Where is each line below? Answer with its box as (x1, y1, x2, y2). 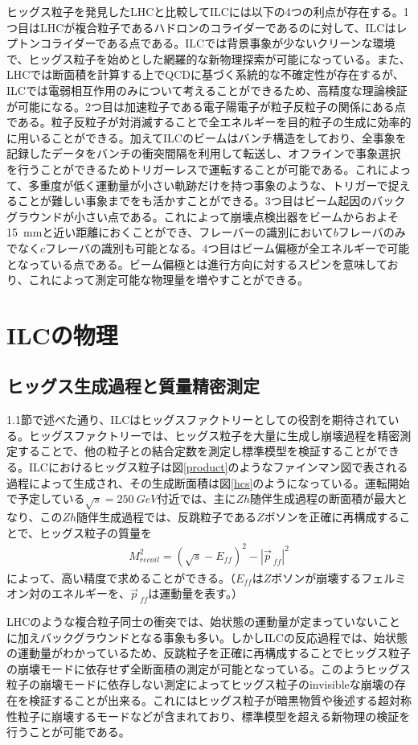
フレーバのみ (338, 224, 406, 241)
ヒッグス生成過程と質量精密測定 (6, 373, 260, 398)
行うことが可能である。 (6, 723, 130, 740)
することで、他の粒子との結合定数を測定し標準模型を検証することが (17, 442, 377, 459)
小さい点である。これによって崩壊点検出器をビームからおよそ (73, 208, 400, 224)
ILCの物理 (6, 318, 118, 351)
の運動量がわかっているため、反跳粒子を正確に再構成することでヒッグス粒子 (6, 644, 411, 661)
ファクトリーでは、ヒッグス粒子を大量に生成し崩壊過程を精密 (73, 426, 400, 443)
